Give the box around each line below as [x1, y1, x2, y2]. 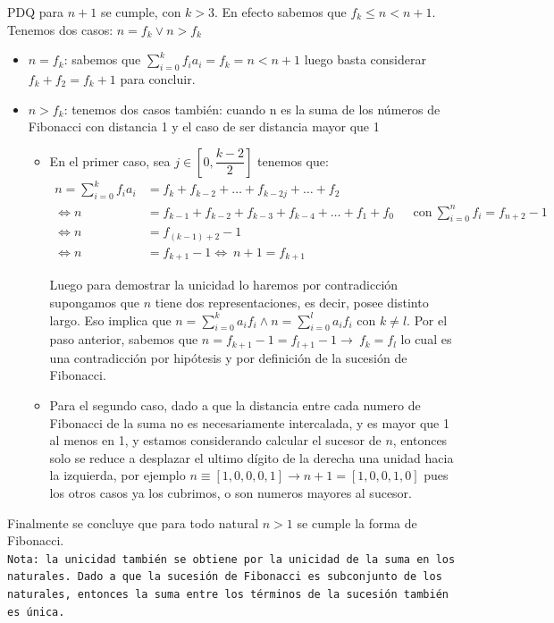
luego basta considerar [304, 50, 426, 69]
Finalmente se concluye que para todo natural [7, 513, 259, 532]
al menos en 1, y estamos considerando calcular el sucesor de [49, 431, 382, 450]
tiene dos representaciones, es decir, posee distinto [155, 293, 429, 312]
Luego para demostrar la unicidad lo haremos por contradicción [49, 275, 399, 294]
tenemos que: [257, 151, 329, 170]
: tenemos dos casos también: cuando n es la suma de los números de [63, 99, 441, 118]
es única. [7, 605, 65, 619]
